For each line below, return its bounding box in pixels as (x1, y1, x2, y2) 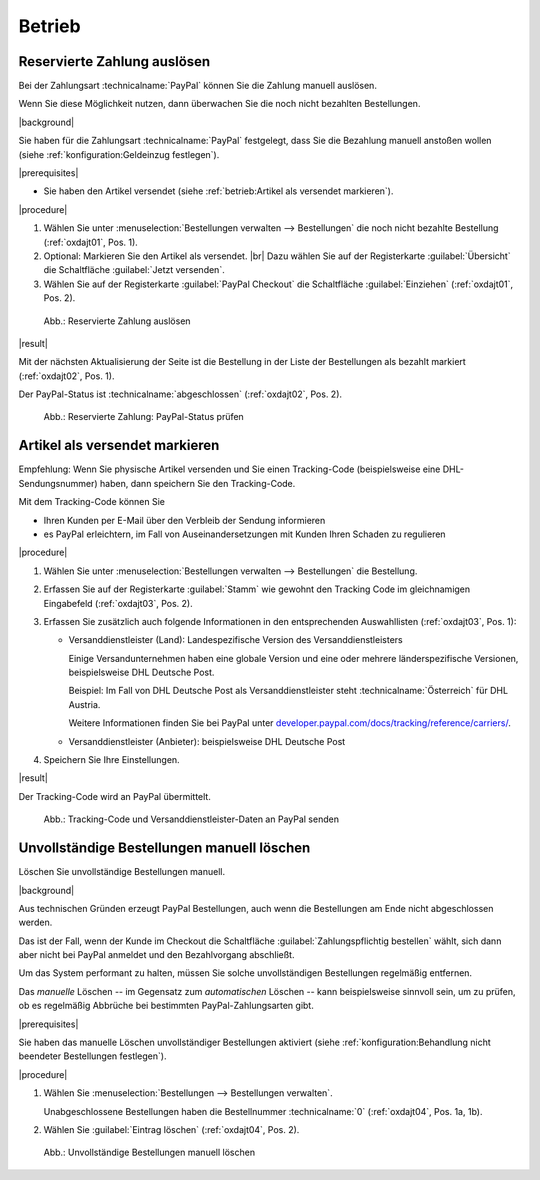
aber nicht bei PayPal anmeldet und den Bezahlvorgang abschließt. (18, 949, 295, 961)
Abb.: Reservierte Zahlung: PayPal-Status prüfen (43, 411, 244, 423)
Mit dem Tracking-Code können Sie (18, 496, 165, 508)
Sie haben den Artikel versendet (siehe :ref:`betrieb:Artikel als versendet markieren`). (43, 185, 394, 197)
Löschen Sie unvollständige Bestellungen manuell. (18, 866, 226, 878)
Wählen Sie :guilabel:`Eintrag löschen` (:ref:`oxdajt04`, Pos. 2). (43, 1123, 300, 1135)
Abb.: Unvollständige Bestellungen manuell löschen (43, 1146, 255, 1159)
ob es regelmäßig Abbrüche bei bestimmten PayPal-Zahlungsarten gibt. (18, 1000, 314, 1012)
